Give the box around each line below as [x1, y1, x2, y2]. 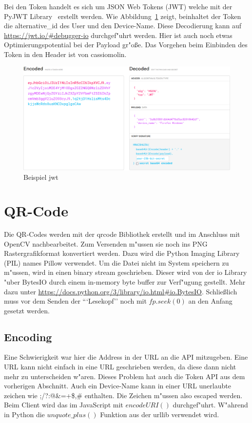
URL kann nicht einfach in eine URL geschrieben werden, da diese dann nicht [4, 362, 236, 372]
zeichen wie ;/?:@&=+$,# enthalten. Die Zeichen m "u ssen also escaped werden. [4, 390, 243, 400]
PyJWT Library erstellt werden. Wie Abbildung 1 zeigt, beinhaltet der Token [4, 11, 241, 21]
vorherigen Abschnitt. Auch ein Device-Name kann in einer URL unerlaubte [4, 381, 231, 391]
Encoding [4, 329, 52, 344]
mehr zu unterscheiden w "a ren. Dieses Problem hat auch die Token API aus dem [4, 371, 245, 381]
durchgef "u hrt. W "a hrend [173, 400, 248, 410]
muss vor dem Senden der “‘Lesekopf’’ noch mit [4, 296, 147, 306]
